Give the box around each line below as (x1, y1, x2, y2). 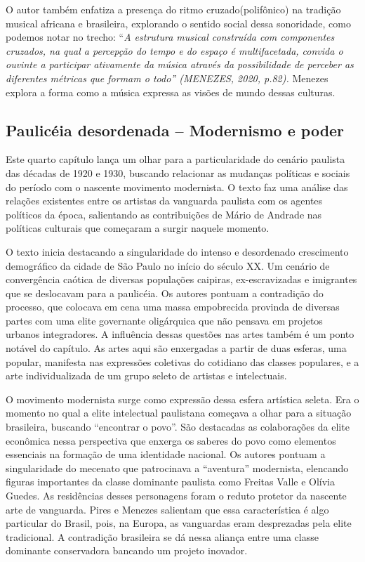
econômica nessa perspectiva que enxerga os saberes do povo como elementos (6, 433, 336, 447)
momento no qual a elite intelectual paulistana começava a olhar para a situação (6, 405, 352, 420)
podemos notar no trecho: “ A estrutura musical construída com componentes (6, 30, 335, 44)
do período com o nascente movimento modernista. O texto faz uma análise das (6, 179, 348, 194)
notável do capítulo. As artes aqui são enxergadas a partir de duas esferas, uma (6, 341, 347, 355)
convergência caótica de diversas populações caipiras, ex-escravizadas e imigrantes (6, 272, 357, 287)
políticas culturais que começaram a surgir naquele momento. (6, 221, 270, 235)
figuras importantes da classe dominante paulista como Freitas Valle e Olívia (6, 474, 335, 489)
